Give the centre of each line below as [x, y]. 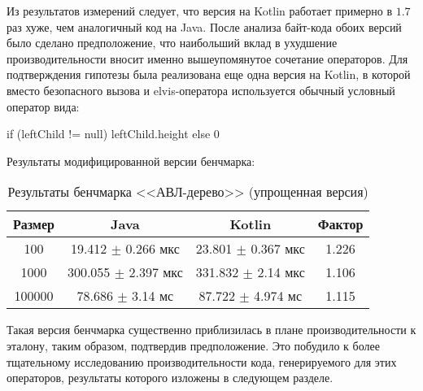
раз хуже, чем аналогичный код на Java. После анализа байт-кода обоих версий [204, 26]
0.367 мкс [278, 249]
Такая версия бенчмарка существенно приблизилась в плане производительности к [211, 330]
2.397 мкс [156, 272]
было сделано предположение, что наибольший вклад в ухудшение [172, 43]
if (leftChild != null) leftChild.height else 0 [113, 134]
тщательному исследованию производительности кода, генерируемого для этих [202, 361]
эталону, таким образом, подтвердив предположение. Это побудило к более [193, 345]
